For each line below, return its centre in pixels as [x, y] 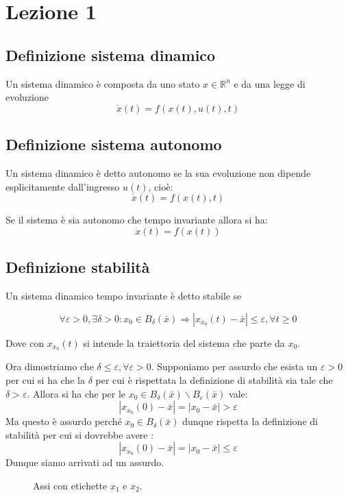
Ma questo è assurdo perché [64, 421]
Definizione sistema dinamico [111, 54]
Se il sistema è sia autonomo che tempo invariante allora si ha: [137, 220]
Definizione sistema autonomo [114, 144]
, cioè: [161, 186]
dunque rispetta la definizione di [250, 421]
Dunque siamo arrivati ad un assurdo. [85, 462]
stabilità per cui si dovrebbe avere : [80, 434]
